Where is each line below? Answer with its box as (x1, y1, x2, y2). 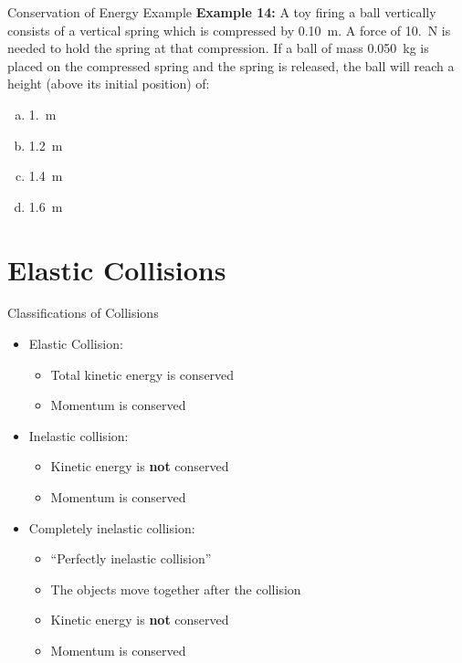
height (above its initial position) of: (7, 74, 210, 93)
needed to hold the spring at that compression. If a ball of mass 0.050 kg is (7, 38, 429, 58)
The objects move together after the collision (50, 579, 301, 598)
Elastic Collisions (7, 250, 226, 288)
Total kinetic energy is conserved (50, 364, 235, 384)
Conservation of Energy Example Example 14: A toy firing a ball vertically (7, 3, 436, 21)
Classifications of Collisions (7, 303, 159, 322)
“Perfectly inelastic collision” (50, 549, 212, 568)
